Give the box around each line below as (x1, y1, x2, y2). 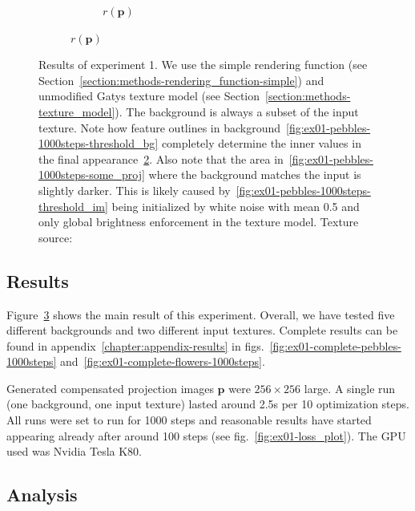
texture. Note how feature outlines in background (38, 119, 280, 136)
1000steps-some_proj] (38, 166, 145, 183)
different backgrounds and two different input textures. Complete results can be (6, 322, 398, 339)
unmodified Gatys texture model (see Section (38, 87, 260, 104)
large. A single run (304, 379, 396, 396)
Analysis (6, 482, 78, 507)
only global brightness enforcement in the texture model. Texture (38, 213, 359, 230)
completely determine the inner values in (161, 135, 361, 152)
